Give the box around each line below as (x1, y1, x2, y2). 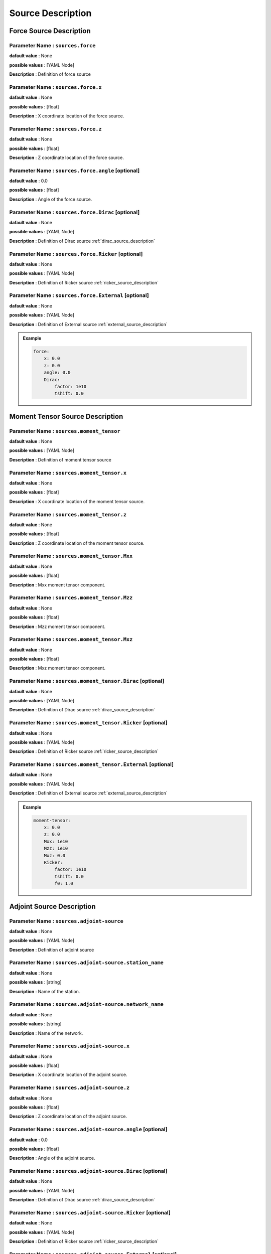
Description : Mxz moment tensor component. (9, 665, 105, 671)
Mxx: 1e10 (44, 838, 68, 844)
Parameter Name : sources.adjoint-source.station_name (9, 959, 164, 966)
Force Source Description (9, 27, 91, 35)
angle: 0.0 (44, 370, 71, 376)
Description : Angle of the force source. (9, 196, 92, 202)
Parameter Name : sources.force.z (9, 125, 102, 132)
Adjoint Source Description (9, 902, 96, 910)
